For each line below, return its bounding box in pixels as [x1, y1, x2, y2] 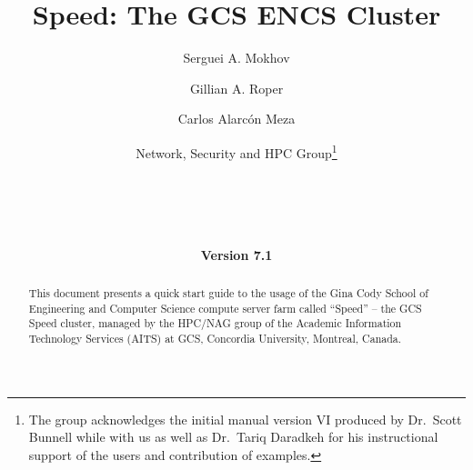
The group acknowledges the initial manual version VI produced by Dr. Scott [28, 409, 462, 428]
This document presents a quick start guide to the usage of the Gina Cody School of [28, 285, 428, 300]
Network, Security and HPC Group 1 [136, 140, 337, 162]
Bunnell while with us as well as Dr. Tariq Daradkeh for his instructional [28, 427, 438, 446]
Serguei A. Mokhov [183, 48, 290, 67]
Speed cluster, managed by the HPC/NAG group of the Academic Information [28, 315, 402, 331]
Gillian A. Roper [189, 78, 284, 97]
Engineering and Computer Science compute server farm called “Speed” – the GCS [28, 300, 422, 315]
